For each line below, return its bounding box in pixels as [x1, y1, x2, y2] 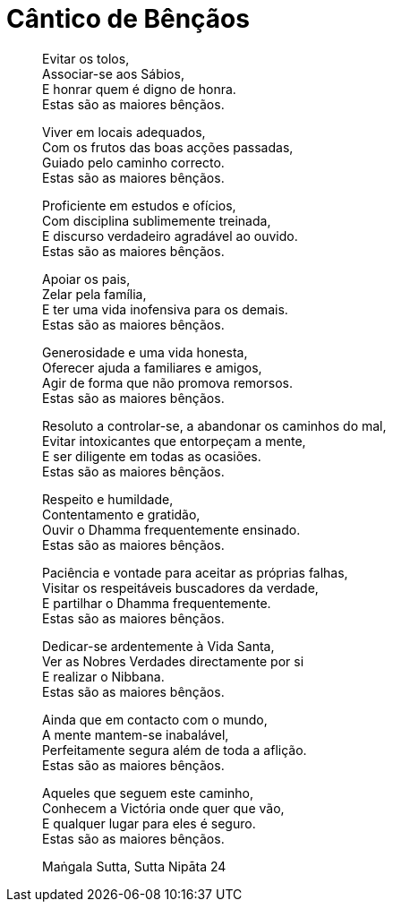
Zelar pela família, [42, 286, 147, 302]
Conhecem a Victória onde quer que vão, [42, 800, 285, 816]
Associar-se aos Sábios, [42, 65, 184, 81]
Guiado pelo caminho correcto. [42, 154, 225, 170]
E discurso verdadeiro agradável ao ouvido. [42, 227, 298, 244]
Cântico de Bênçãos [6, 4, 250, 34]
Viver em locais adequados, [42, 124, 206, 140]
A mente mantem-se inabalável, [42, 726, 229, 742]
